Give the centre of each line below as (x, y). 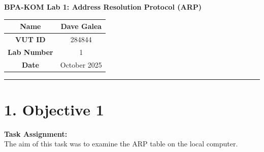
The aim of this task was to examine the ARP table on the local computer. (121, 144)
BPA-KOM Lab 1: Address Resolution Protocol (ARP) (103, 7)
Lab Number (30, 52)
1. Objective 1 (54, 109)
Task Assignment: (36, 133)
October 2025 (81, 64)
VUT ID (30, 39)
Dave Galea (81, 26)
